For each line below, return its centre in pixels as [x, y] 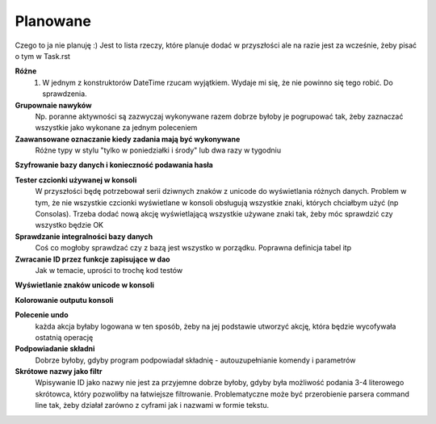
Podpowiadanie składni [55, 349]
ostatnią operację [64, 337]
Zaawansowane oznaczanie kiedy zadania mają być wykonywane [128, 139]
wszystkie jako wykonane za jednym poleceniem [116, 128]
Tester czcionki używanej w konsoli [76, 180]
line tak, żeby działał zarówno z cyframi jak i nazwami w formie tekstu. [152, 405]
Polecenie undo [42, 315]
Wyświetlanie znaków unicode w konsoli [85, 285]
